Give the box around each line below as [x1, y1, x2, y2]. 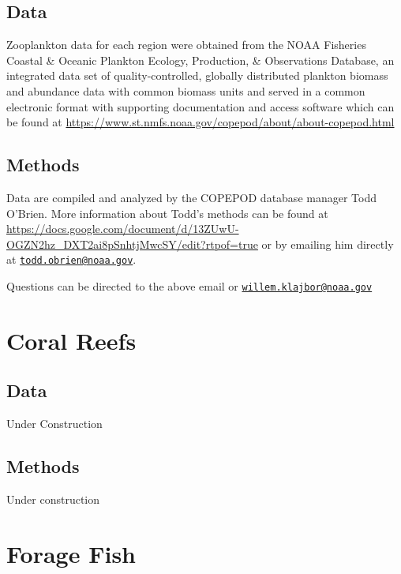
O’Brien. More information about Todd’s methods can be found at [6, 204, 328, 221]
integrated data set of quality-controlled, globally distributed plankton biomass [6, 67, 388, 84]
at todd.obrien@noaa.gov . [6, 251, 137, 268]
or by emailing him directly [261, 235, 394, 252]
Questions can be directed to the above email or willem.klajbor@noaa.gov [6, 278, 373, 294]
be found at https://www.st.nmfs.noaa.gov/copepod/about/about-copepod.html [6, 114, 395, 130]
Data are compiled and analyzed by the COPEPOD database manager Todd [6, 189, 377, 205]
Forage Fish [6, 537, 136, 569]
